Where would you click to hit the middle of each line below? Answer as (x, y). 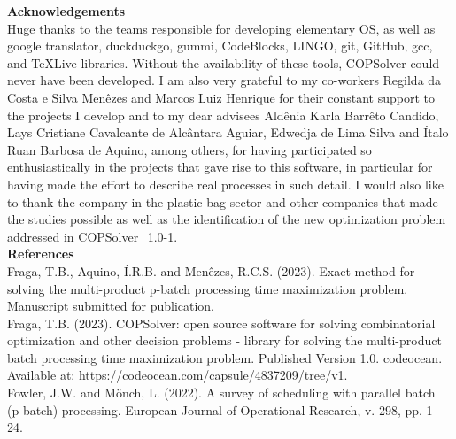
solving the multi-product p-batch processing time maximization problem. (208, 288)
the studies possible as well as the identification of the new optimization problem (227, 219)
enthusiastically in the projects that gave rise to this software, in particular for (220, 167)
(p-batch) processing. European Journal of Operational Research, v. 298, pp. (215, 409)
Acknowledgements (66, 11)
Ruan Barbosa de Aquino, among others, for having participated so (189, 149)
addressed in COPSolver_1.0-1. (93, 236)
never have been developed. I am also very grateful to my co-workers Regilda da (224, 80)
